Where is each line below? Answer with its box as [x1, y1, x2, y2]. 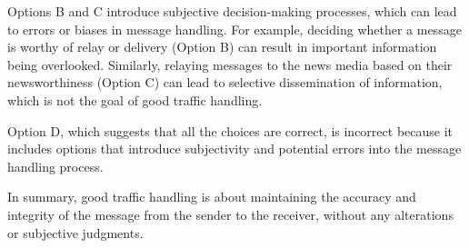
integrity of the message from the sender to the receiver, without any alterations [7, 204, 454, 223]
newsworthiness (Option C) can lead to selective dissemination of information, [7, 73, 443, 92]
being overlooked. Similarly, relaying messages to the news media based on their [7, 55, 453, 74]
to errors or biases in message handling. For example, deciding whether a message [7, 19, 462, 38]
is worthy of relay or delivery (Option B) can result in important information [7, 37, 437, 56]
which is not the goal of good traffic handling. [7, 90, 263, 109]
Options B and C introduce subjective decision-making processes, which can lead [7, 2, 457, 20]
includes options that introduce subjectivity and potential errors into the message [7, 139, 462, 158]
